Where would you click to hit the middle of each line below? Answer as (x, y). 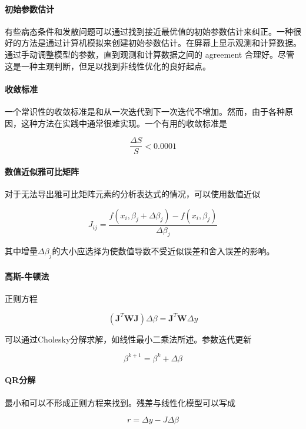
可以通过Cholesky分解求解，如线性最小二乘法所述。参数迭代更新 (128, 339)
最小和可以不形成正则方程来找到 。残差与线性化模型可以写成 (120, 402)
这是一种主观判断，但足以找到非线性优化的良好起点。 (108, 66)
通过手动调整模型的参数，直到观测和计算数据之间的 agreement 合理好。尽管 (149, 54)
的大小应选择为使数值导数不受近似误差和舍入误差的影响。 (163, 251)
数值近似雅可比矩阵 (42, 171)
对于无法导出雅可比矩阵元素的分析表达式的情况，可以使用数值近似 (132, 194)
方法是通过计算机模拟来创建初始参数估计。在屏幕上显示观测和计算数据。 (161, 43)
